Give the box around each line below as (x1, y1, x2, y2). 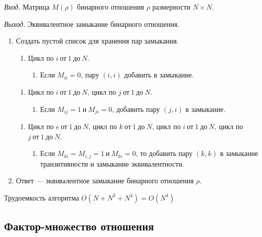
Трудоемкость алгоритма (4, 192, 79, 203)
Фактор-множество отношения (4, 218, 154, 234)
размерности (152, 2, 191, 12)
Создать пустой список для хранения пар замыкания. (16, 35, 179, 46)
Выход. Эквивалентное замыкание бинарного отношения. (4, 18, 180, 29)
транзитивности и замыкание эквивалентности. (40, 158, 184, 169)
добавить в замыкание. (124, 69, 194, 80)
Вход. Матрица (4, 2, 49, 12)
